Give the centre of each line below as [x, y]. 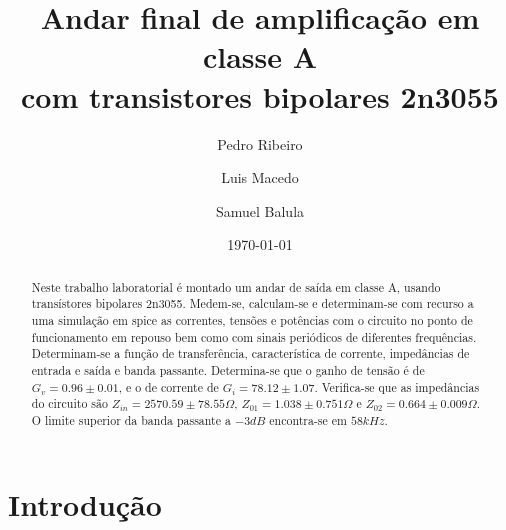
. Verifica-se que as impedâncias [397, 386]
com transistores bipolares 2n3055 [260, 95]
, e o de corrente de [168, 386]
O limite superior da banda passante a [131, 419]
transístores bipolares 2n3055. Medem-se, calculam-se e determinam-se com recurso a [252, 303]
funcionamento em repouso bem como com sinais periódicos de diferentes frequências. [254, 336]
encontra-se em [308, 419]
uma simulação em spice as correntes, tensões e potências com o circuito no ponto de [252, 319]
